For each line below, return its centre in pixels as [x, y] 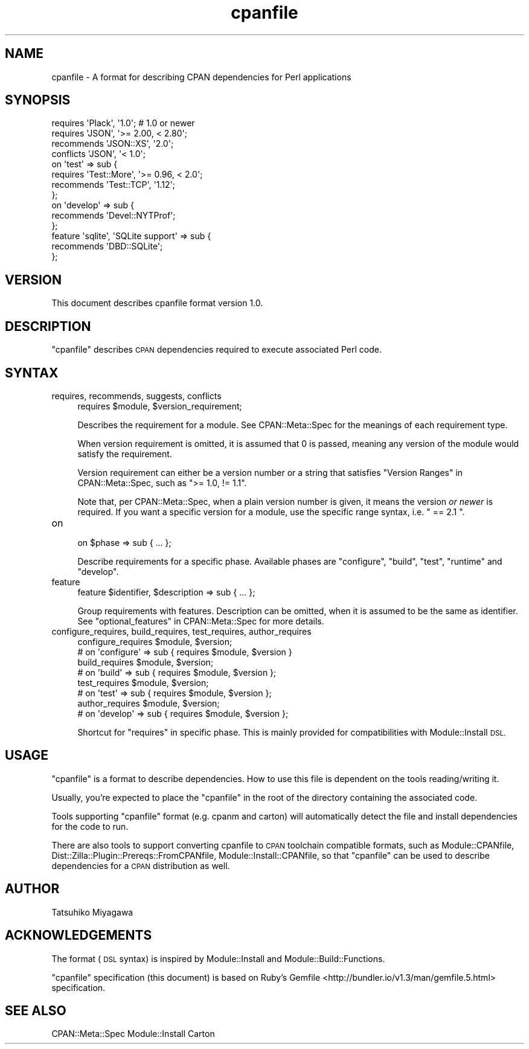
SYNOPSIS [38, 100]
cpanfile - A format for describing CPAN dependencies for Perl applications [201, 77]
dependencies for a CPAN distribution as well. [141, 865]
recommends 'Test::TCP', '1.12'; [113, 185]
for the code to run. [90, 826]
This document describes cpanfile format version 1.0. [157, 303]
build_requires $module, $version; [146, 662]
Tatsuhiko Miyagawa [92, 912]
